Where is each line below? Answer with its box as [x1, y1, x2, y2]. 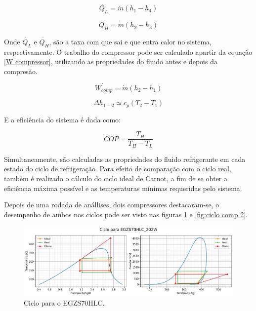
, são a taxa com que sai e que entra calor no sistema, [49, 37, 212, 47]
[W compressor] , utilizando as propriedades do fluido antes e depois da [4, 56, 217, 67]
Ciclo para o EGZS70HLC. [24, 298, 105, 308]
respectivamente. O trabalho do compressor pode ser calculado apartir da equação [4, 46, 253, 57]
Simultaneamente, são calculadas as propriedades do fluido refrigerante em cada [4, 154, 246, 164]
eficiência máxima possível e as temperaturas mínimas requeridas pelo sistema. [4, 183, 242, 193]
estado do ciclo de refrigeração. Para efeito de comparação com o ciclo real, [4, 163, 231, 174]
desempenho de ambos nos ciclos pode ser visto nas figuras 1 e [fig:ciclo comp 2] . [4, 209, 248, 219]
